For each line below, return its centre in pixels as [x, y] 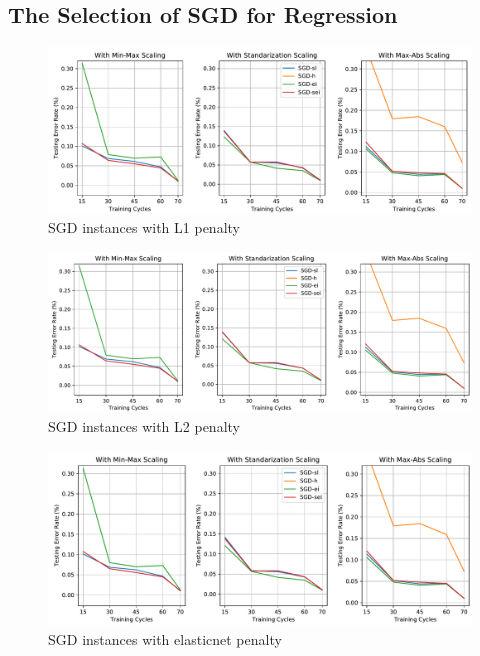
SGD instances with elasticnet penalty [165, 639]
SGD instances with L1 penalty [144, 227]
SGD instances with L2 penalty [144, 426]
